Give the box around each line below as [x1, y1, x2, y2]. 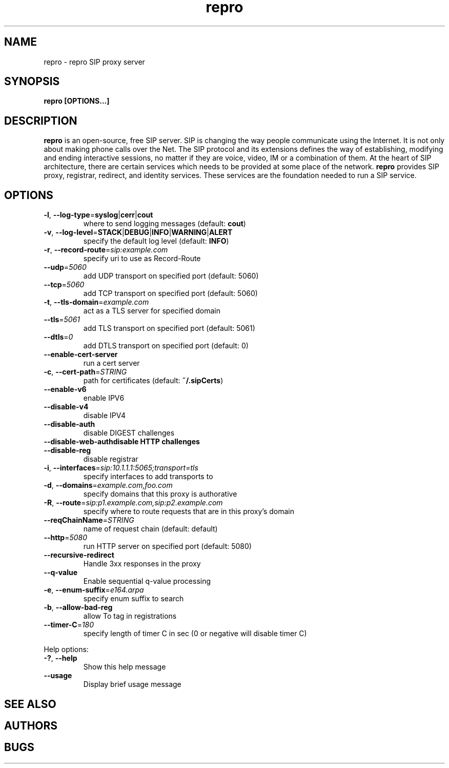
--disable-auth [44, 420, 95, 429]
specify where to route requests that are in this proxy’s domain [83, 507, 295, 516]
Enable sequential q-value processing [83, 577, 211, 586]
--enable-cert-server [44, 350, 118, 359]
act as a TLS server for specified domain [83, 306, 220, 316]
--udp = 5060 [44, 263, 87, 272]
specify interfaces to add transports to [83, 472, 213, 481]
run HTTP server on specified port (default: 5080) [83, 542, 252, 551]
